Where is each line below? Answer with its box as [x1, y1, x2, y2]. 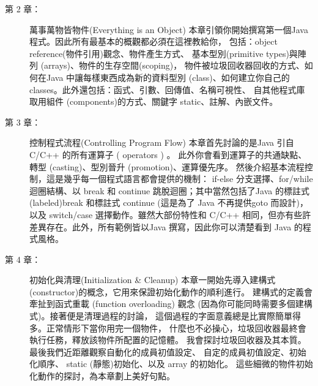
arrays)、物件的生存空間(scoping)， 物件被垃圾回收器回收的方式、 [44, 59, 305, 72]
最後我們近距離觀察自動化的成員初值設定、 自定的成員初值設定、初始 [29, 345, 306, 358]
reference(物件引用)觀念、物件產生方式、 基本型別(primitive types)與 [29, 47, 298, 59]
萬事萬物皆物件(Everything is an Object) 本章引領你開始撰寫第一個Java [29, 23, 308, 36]
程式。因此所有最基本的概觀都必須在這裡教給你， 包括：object [29, 35, 278, 48]
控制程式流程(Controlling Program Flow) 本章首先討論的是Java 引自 [29, 136, 294, 149]
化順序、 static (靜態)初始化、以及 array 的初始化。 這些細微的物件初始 [29, 357, 313, 370]
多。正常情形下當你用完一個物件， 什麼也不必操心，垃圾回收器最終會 [29, 321, 306, 334]
